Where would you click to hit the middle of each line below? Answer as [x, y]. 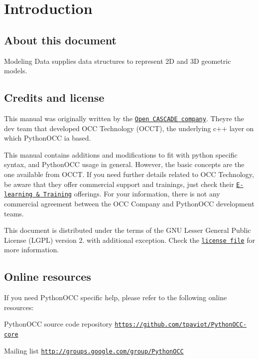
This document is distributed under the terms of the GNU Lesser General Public [128, 230]
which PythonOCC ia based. [48, 138]
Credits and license [54, 97]
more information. [32, 250]
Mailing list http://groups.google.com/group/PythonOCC [94, 350]
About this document [60, 40]
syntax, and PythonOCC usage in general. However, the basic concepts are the [124, 164]
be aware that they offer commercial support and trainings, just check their [119, 184]
